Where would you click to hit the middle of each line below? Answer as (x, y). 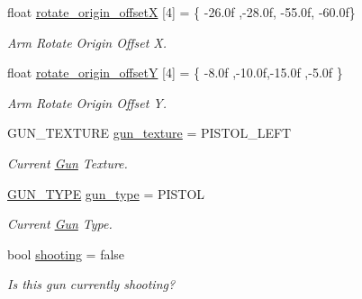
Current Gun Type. (60, 224)
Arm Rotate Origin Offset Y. (87, 102)
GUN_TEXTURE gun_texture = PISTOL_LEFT (149, 133)
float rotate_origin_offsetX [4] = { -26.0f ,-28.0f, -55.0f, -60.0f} (181, 12)
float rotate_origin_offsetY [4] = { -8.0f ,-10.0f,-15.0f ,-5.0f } (175, 72)
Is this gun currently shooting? (91, 284)
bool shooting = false (66, 254)
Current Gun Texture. (68, 163)
